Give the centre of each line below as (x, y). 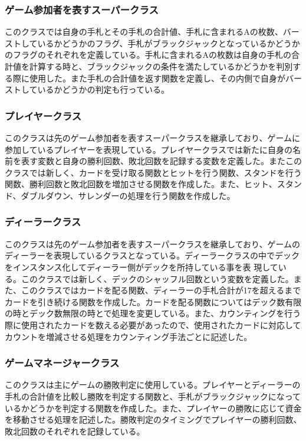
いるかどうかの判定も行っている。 (103, 89)
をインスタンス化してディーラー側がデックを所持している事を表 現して (142, 267)
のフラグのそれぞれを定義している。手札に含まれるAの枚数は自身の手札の (148, 55)
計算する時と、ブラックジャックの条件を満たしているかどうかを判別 (161, 66)
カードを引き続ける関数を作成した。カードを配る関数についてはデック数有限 (153, 301)
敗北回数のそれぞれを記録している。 (75, 431)
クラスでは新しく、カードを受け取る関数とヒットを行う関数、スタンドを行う (153, 172)
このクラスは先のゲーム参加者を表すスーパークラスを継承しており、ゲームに (153, 138)
